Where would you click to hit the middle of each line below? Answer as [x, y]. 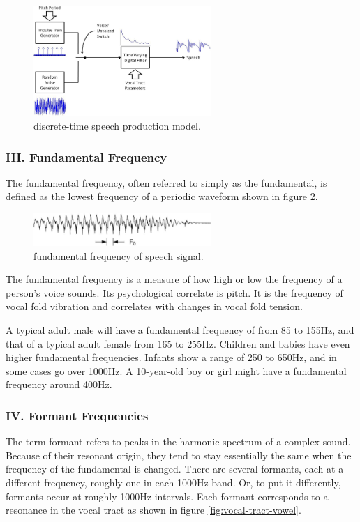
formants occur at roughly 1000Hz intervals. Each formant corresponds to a [167, 496]
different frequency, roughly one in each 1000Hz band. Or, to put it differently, [173, 482]
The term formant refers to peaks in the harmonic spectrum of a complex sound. [178, 442]
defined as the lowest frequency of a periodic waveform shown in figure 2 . [162, 196]
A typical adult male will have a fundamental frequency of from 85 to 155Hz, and [180, 329]
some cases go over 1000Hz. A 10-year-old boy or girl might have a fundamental [176, 370]
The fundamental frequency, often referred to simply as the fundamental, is [166, 182]
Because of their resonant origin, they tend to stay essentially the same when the [179, 455]
